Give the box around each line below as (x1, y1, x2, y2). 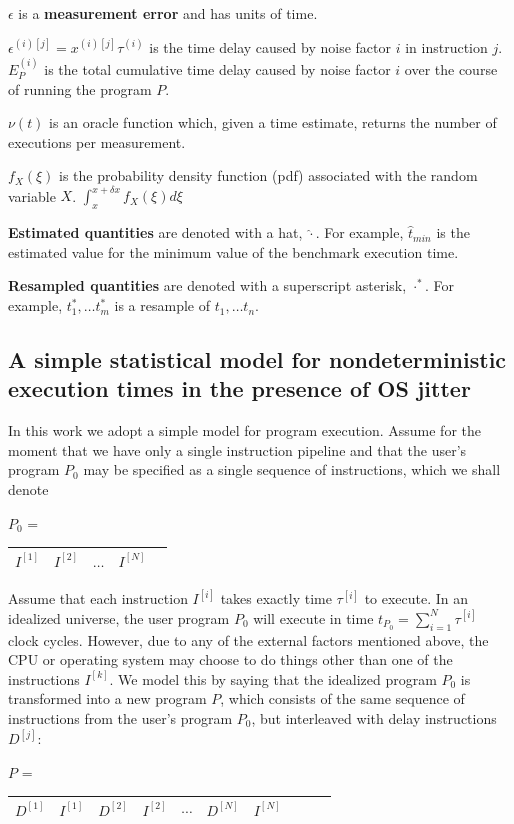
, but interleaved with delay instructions (251, 708, 497, 728)
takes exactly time (220, 588, 332, 609)
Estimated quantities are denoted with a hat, (8, 222, 303, 243)
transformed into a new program (8, 688, 207, 709)
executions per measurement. (8, 131, 186, 152)
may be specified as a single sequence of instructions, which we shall (83, 459, 501, 480)
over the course (404, 59, 498, 79)
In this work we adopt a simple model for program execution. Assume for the (8, 420, 481, 441)
